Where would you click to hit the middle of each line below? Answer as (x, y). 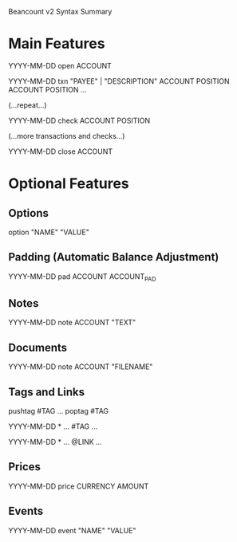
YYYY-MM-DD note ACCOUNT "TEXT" (72, 323)
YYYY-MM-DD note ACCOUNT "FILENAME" (81, 367)
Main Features (57, 44)
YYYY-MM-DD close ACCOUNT (61, 151)
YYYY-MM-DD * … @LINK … (55, 442)
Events (26, 511)
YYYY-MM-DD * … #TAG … (53, 426)
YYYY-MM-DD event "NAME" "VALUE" (73, 530)
